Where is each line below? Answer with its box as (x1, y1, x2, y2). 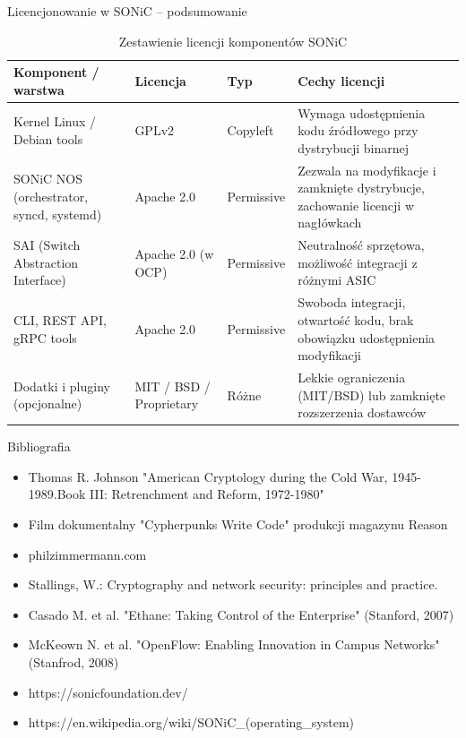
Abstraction (13, 253, 79, 271)
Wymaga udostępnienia (298, 103, 426, 122)
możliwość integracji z (298, 253, 418, 271)
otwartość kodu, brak (298, 310, 414, 329)
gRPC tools (13, 328, 77, 347)
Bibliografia (7, 437, 71, 456)
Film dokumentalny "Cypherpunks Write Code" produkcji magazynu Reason (28, 515, 448, 533)
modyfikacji (298, 346, 361, 365)
